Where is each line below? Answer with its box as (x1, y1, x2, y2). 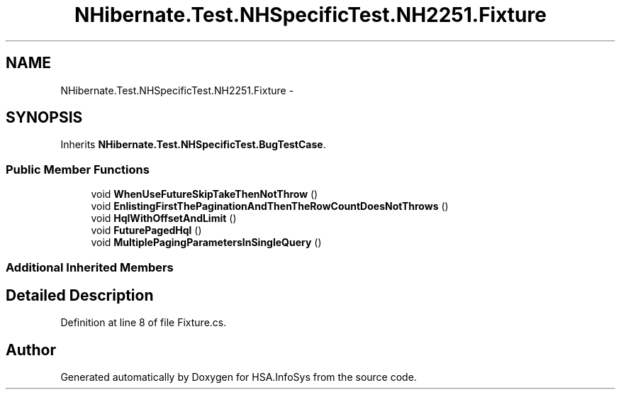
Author (6, 340, 56, 359)
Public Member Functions (6, 162, 150, 177)
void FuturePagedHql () (91, 224, 202, 237)
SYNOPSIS (6, 109, 83, 127)
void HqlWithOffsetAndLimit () (91, 212, 237, 225)
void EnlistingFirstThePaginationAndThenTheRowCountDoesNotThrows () (91, 200, 449, 213)
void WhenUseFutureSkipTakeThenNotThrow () (91, 188, 318, 201)
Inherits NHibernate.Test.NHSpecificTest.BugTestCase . (60, 138, 326, 151)
